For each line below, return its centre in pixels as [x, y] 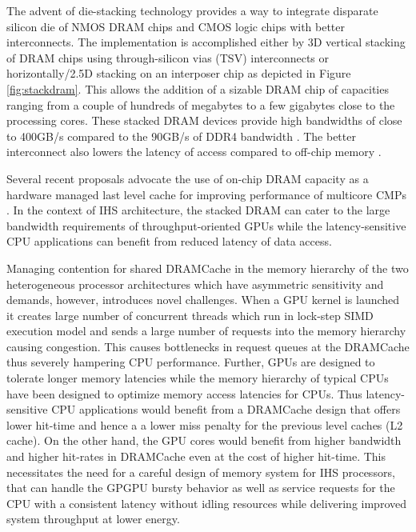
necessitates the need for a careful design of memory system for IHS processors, [201, 472]
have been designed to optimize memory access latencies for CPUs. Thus [184, 393]
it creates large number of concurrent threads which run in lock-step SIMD [190, 315]
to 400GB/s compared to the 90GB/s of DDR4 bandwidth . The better [181, 136]
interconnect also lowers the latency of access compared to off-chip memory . [194, 152]
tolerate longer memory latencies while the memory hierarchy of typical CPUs [198, 378]
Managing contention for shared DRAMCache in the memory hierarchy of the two [208, 268]
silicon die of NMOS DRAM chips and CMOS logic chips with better [176, 26]
